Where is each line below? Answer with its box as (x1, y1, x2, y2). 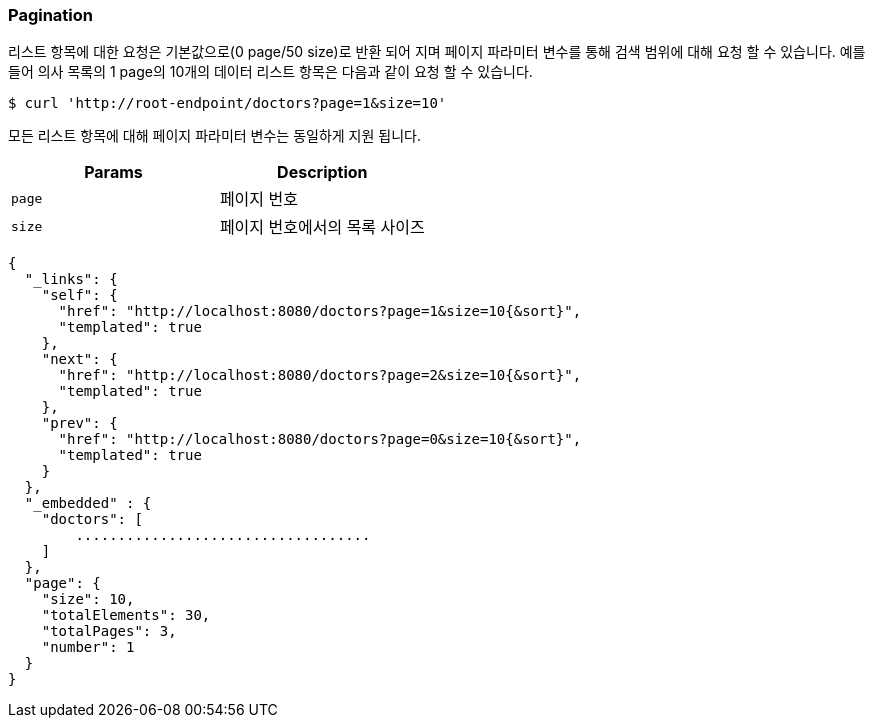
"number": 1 (41, 639, 135, 656)
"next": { (41, 351, 118, 368)
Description (277, 162, 368, 183)
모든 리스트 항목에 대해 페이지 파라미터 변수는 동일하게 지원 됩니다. (8, 127, 421, 145)
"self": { (41, 287, 118, 304)
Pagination (8, 5, 93, 25)
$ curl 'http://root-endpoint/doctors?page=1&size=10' (8, 95, 447, 112)
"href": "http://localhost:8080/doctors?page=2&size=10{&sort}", (58, 367, 582, 384)
